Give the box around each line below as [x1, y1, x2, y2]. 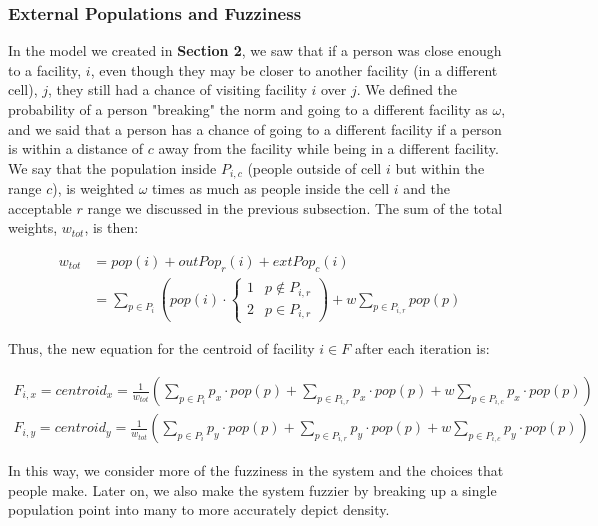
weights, [8, 217, 58, 238]
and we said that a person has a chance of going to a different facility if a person [8, 118, 502, 139]
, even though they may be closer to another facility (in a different [90, 59, 498, 80]
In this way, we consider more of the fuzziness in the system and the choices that [8, 460, 504, 481]
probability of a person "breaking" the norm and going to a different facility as [8, 99, 488, 119]
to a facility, [8, 59, 82, 80]
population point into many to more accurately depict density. [8, 499, 390, 520]
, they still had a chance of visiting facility [48, 79, 307, 100]
